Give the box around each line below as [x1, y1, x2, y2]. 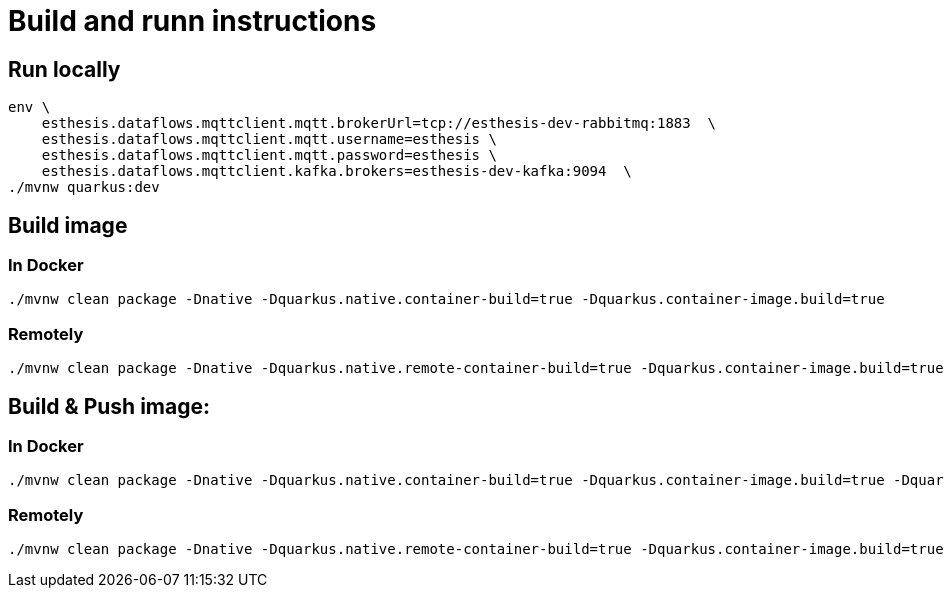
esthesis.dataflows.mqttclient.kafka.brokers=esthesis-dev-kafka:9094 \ [41, 163, 632, 180]
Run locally [8, 56, 121, 82]
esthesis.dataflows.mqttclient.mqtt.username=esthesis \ [41, 131, 497, 148]
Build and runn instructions [8, 4, 377, 38]
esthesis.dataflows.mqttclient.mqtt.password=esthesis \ [41, 147, 497, 164]
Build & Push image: [8, 393, 210, 419]
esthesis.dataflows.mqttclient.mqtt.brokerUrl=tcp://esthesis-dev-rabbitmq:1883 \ [41, 115, 717, 132]
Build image [8, 212, 128, 238]
